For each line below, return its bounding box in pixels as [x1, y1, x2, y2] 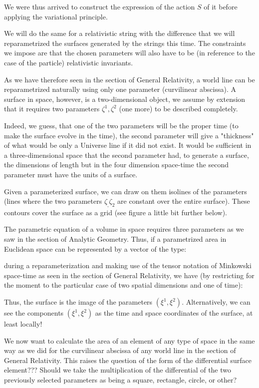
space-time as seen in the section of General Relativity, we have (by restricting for [4, 270, 255, 280]
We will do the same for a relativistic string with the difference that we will [4, 28, 235, 38]
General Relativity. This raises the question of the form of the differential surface [4, 355, 252, 365]
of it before [204, 1, 238, 11]
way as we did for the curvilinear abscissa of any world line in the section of [4, 345, 236, 356]
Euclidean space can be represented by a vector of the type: [4, 243, 187, 254]
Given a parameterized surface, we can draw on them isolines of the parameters [4, 186, 247, 196]
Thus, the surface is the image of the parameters [4, 297, 153, 307]
